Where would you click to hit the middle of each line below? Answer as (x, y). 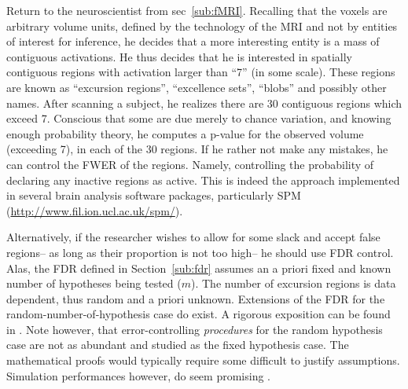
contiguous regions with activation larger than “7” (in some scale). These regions (201, 72)
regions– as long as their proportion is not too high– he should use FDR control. (200, 252)
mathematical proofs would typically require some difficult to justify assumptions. (203, 360)
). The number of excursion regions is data (294, 283)
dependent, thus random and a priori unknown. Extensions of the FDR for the (196, 298)
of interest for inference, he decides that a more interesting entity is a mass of (193, 41)
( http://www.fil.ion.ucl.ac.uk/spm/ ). (95, 210)
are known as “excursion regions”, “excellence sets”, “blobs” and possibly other (197, 87)
